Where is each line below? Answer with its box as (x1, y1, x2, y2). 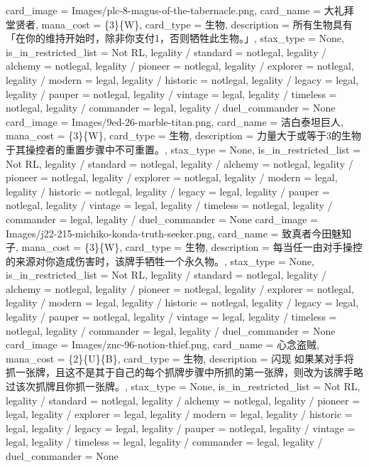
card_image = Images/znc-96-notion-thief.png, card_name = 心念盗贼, (6, 337, 319, 352)
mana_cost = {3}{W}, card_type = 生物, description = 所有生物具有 (41, 16, 353, 31)
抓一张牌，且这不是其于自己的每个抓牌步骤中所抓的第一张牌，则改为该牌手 (6, 365, 353, 380)
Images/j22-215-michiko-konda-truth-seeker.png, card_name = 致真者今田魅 (6, 225, 342, 240)
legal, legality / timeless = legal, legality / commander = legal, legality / (6, 434, 323, 449)
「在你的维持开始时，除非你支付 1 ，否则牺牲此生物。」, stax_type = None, (6, 31, 344, 45)
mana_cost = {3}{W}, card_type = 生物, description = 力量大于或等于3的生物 (6, 128, 362, 143)
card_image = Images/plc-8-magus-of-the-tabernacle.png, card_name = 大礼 (6, 3, 344, 17)
